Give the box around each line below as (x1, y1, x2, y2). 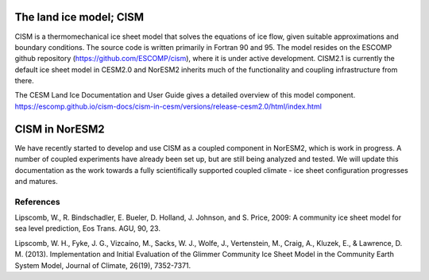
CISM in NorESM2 (14, 122, 105, 136)
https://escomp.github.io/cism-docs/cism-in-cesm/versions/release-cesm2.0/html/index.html (14, 102, 322, 111)
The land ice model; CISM (14, 10, 145, 24)
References (14, 196, 60, 207)
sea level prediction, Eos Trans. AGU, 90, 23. (14, 224, 160, 233)
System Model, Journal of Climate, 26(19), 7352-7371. (14, 260, 191, 270)
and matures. (14, 176, 59, 186)
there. (14, 76, 35, 86)
